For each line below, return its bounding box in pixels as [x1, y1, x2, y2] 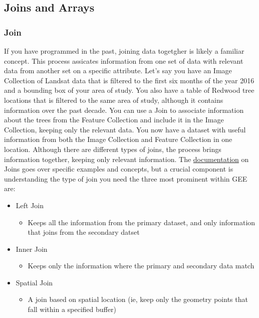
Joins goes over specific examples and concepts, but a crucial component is [4, 164, 233, 174]
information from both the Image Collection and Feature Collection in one [4, 134, 232, 144]
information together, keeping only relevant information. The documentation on [4, 153, 249, 164]
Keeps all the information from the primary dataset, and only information [28, 217, 255, 227]
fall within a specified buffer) [28, 304, 116, 314]
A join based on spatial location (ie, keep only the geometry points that [28, 294, 248, 304]
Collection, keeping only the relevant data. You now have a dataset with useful [4, 124, 246, 134]
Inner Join [16, 243, 48, 254]
